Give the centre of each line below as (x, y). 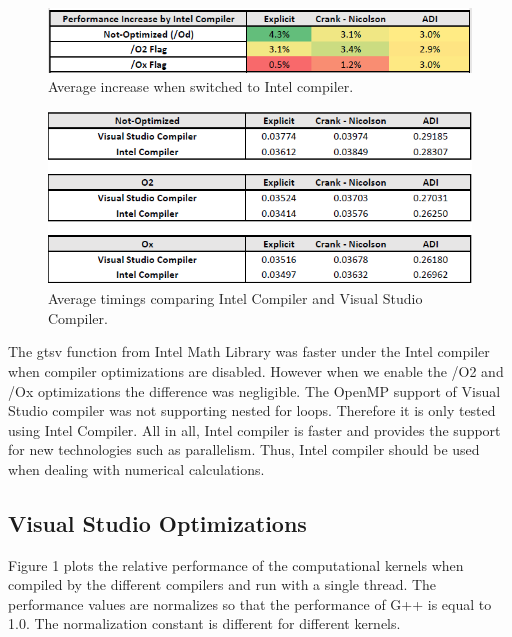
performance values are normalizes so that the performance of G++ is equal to (250, 603)
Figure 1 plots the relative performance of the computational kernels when (236, 564)
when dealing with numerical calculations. (136, 468)
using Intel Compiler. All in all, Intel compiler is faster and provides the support (254, 429)
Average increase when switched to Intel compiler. (201, 86)
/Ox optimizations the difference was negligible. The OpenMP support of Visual (254, 390)
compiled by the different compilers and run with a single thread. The (222, 584)
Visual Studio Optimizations (157, 522)
